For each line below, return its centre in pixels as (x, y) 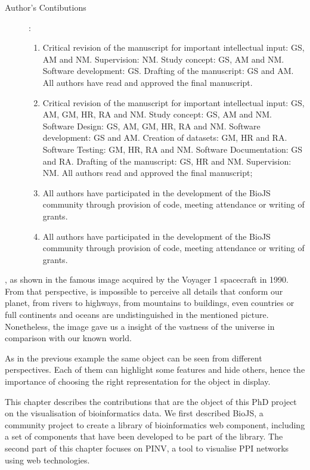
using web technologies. (47, 460)
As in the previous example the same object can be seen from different (134, 358)
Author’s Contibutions (46, 7)
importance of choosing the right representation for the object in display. (138, 381)
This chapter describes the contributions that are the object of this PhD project (151, 401)
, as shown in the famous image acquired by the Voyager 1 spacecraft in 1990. (147, 279)
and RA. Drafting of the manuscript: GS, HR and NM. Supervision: (167, 161)
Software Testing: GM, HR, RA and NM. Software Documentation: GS (173, 149)
